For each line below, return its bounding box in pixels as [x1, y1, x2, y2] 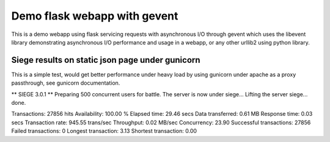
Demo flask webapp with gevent [11, 9, 178, 23]
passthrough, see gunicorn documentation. [11, 79, 120, 87]
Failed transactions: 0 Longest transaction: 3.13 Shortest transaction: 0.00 [11, 127, 197, 135]
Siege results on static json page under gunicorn [11, 55, 201, 65]
